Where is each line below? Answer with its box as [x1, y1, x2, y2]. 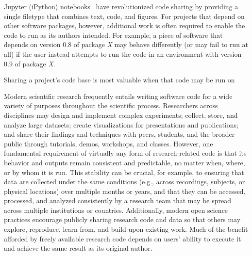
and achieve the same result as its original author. [4, 243, 152, 253]
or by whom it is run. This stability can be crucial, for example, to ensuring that [4, 167, 244, 177]
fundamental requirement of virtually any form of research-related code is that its [4, 148, 247, 158]
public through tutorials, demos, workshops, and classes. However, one [4, 138, 213, 148]
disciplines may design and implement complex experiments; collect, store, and [4, 110, 238, 120]
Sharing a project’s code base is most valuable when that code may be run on [4, 75, 235, 85]
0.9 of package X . [4, 58, 55, 68]
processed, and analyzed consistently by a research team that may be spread [4, 195, 232, 206]
